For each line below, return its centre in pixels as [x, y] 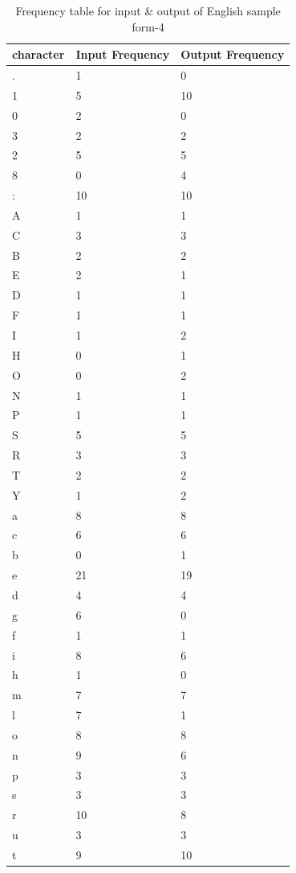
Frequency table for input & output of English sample [148, 10]
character [39, 54]
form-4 [148, 26]
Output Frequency [233, 54]
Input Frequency [123, 54]
